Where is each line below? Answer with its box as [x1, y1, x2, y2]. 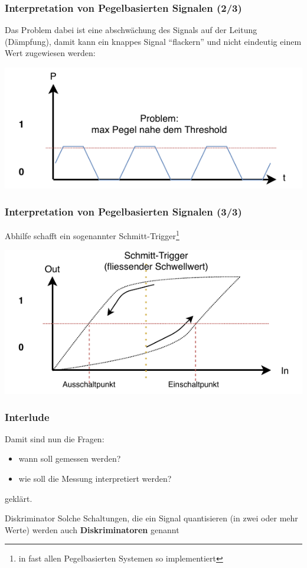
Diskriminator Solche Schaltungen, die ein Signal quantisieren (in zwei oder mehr [5, 512, 298, 524]
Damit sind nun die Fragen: [5, 432, 104, 445]
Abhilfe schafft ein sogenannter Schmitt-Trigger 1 [5, 228, 179, 241]
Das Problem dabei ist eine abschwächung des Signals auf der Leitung [5, 24, 257, 36]
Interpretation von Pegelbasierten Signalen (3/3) [5, 204, 242, 218]
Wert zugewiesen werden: [5, 47, 96, 59]
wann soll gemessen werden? [18, 452, 121, 465]
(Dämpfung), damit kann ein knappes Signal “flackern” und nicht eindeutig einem [5, 35, 302, 47]
